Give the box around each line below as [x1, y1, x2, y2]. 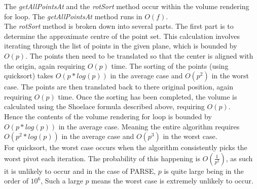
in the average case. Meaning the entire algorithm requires [58, 121, 240, 131]
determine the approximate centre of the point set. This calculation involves [4, 30, 240, 41]
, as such [226, 153, 253, 163]
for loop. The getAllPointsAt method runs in [4, 11, 142, 21]
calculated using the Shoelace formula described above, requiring [4, 101, 205, 112]
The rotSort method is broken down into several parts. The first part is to [4, 21, 234, 31]
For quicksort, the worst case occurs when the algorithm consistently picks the [4, 142, 247, 153]
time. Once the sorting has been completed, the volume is [58, 91, 237, 102]
